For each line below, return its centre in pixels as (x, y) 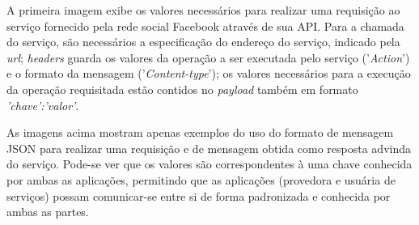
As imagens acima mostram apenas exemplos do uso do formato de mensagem (200, 132)
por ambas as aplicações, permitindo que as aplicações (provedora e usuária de (201, 179)
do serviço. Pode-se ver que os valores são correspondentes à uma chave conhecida (209, 164)
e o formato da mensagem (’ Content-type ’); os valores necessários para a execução (209, 73)
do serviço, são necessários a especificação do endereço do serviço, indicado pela (203, 42)
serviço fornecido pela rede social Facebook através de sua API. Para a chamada (205, 25)
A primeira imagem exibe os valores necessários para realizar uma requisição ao (203, 10)
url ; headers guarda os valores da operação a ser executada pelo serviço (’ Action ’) (208, 57)
